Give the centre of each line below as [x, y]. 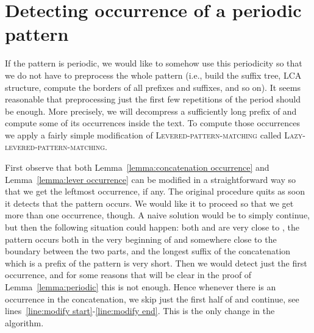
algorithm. [24, 322]
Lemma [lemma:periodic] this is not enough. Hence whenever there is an [141, 287]
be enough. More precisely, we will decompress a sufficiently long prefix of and [151, 111]
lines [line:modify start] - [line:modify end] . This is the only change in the [140, 311]
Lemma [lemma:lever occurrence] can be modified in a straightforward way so [150, 179]
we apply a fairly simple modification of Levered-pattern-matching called [143, 134]
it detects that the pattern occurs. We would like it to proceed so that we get [149, 203]
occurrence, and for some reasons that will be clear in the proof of [128, 275]
